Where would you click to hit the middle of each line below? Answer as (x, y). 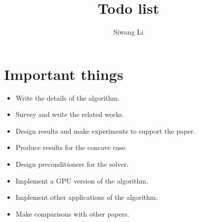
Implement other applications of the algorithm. (87, 197)
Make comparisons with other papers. (72, 213)
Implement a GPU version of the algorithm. (82, 180)
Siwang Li (128, 32)
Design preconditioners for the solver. (72, 164)
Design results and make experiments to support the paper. (105, 130)
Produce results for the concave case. (71, 147)
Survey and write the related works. (70, 114)
